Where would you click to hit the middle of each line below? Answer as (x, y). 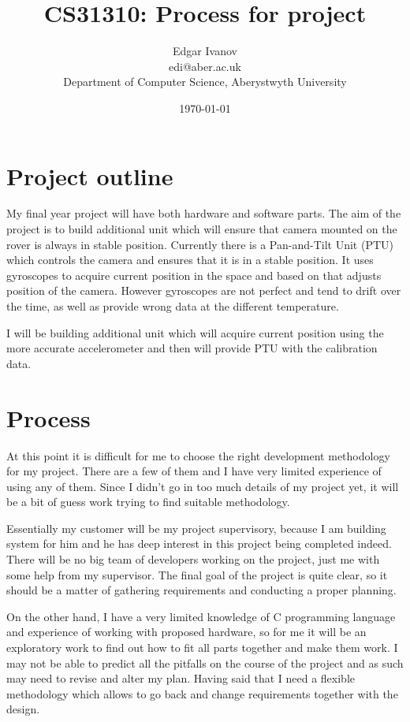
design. (23, 709)
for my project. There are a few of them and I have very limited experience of (194, 471)
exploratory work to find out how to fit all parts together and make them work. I (202, 648)
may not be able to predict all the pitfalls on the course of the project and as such (205, 662)
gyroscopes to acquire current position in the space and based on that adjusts (194, 275)
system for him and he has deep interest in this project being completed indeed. (199, 543)
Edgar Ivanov (205, 51)
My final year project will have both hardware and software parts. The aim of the (204, 213)
